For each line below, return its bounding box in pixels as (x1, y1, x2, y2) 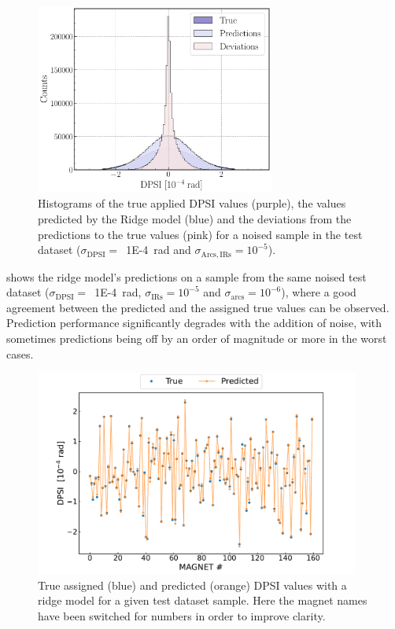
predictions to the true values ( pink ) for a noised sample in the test (38, 226, 363, 242)
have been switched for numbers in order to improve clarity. (38, 608, 326, 624)
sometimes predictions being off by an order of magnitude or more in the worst (6, 330, 387, 346)
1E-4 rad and (126, 241, 191, 258)
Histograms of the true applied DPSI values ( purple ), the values (38, 195, 346, 212)
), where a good (281, 284, 356, 300)
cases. (6, 345, 34, 362)
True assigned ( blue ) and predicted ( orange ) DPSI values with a (38, 576, 347, 593)
